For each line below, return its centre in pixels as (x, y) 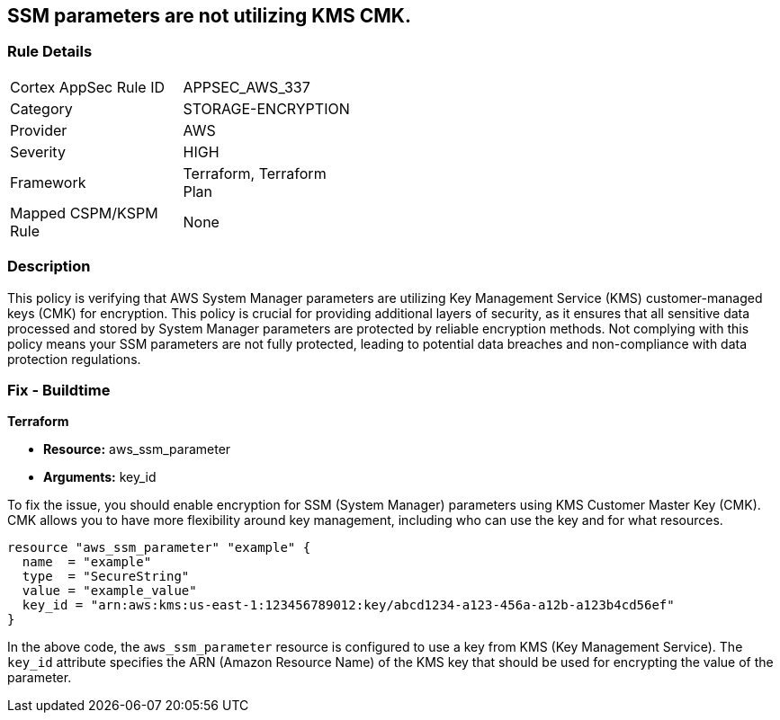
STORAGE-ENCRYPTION (266, 108)
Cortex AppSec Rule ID (88, 87)
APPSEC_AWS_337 (247, 87)
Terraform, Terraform (255, 173)
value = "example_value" (109, 591)
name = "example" (87, 562)
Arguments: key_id (100, 477)
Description (49, 267)
